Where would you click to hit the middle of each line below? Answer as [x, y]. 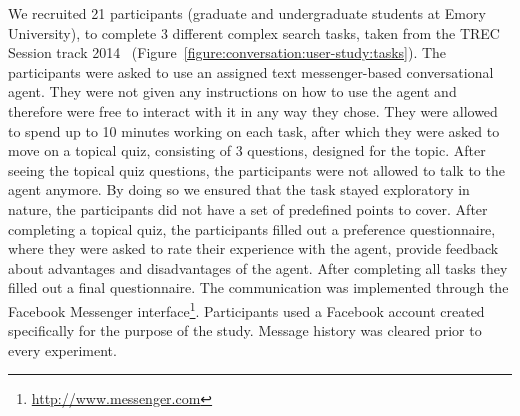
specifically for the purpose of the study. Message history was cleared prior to [245, 330]
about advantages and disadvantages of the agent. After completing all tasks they [258, 267]
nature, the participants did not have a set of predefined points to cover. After [248, 208]
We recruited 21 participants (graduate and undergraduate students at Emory [247, 13]
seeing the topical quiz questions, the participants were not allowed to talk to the [256, 169]
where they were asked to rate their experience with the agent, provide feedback [253, 248]
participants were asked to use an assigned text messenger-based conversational [251, 71]
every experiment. [62, 349]
